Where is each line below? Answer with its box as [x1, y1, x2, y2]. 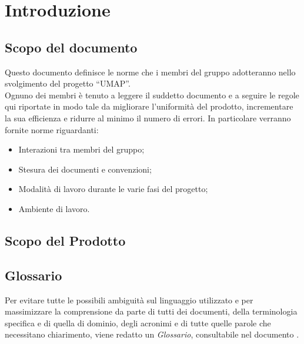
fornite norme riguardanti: [5, 123, 99, 135]
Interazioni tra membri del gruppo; [18, 143, 145, 156]
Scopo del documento [5, 38, 138, 56]
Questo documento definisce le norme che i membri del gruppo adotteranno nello [5, 65, 296, 78]
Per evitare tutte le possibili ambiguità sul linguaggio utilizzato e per [5, 293, 253, 306]
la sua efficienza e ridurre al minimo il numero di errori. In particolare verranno [5, 111, 291, 124]
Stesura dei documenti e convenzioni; [18, 163, 152, 175]
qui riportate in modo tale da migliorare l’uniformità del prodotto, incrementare [5, 100, 293, 113]
